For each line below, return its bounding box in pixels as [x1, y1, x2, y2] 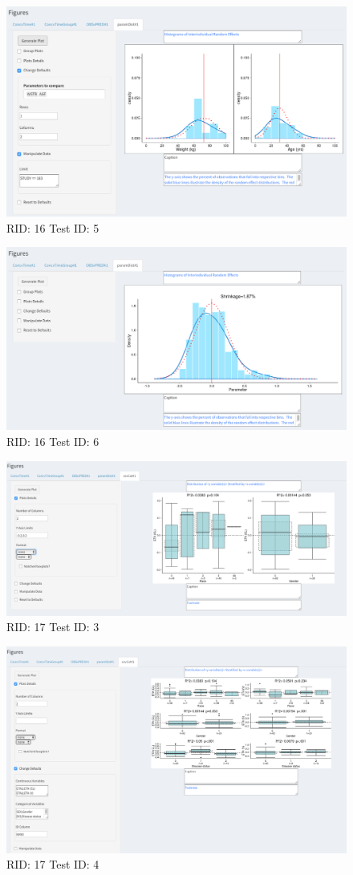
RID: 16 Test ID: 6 [6, 433, 99, 450]
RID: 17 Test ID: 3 [6, 618, 99, 635]
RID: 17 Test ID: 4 [6, 856, 99, 873]
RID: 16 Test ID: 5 [6, 219, 99, 236]
